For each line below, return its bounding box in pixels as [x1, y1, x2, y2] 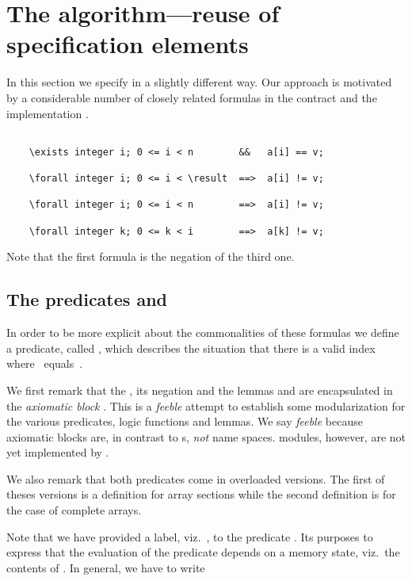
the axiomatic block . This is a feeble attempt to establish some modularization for [6, 397, 406, 414]
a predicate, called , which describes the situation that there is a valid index [6, 339, 376, 356]
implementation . [6, 105, 89, 121]
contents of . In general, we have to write [6, 559, 205, 575]
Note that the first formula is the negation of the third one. [6, 248, 295, 265]
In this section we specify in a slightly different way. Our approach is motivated [6, 74, 392, 90]
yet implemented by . [6, 444, 109, 461]
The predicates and [6, 287, 167, 312]
